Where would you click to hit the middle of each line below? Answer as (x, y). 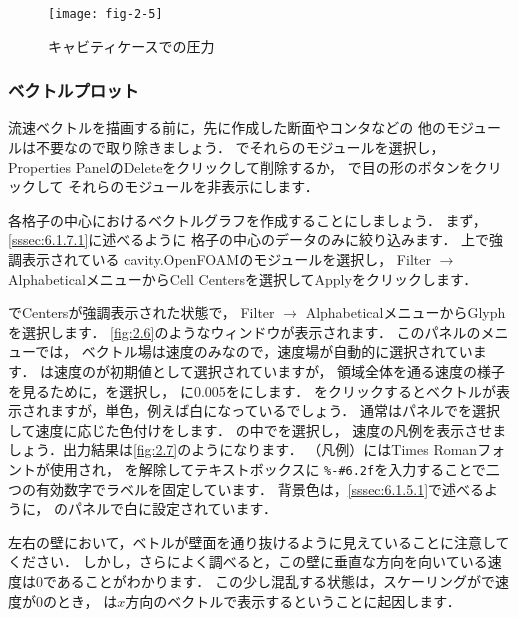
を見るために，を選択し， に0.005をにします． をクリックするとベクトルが (252, 390)
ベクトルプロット (73, 90)
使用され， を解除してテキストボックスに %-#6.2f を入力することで (267, 468)
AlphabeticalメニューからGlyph (405, 312)
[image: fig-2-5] (105, 14)
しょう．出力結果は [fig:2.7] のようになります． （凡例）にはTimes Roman (243, 449)
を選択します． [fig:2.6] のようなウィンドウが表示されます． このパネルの (244, 331)
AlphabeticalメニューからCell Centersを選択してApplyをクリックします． (243, 278)
